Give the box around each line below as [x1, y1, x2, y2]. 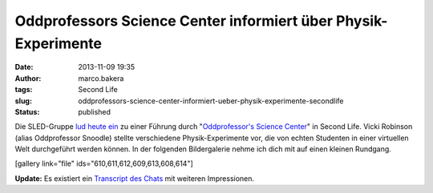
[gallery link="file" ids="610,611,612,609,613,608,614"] [14, 159, 194, 168]
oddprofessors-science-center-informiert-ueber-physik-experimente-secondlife [78, 96, 344, 106]
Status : [14, 107, 40, 116]
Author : [14, 73, 42, 83]
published [78, 107, 111, 116]
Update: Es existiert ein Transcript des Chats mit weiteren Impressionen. [14, 173, 255, 183]
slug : [14, 96, 32, 106]
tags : [14, 85, 33, 94]
